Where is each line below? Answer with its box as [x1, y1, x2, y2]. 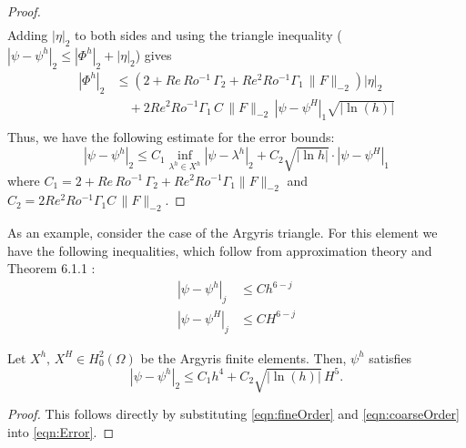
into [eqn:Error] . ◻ [7, 422, 114, 441]
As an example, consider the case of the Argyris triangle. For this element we [7, 223, 438, 242]
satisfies [369, 348, 412, 367]
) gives [135, 45, 172, 64]
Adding [7, 25, 48, 45]
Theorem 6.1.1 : [7, 259, 96, 278]
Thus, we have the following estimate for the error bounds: [7, 127, 335, 147]
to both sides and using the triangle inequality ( [75, 25, 342, 45]
